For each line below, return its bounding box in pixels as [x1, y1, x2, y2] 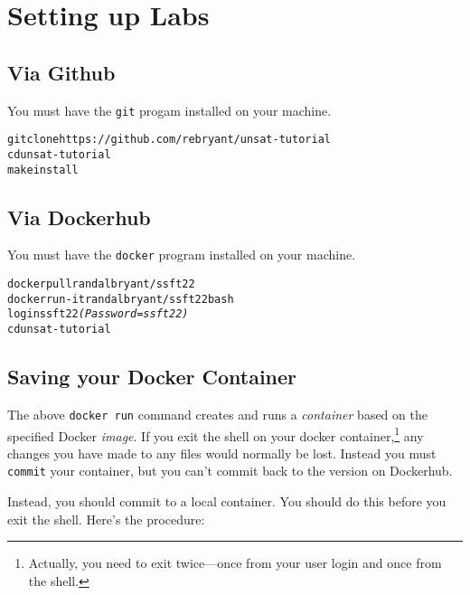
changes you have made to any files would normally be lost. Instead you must [7, 443, 437, 462]
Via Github [7, 58, 116, 86]
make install [7, 163, 79, 176]
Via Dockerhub [7, 203, 151, 231]
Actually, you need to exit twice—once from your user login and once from [28, 553, 442, 572]
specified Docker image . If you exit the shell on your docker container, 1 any [7, 423, 424, 445]
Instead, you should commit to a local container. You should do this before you [7, 492, 446, 511]
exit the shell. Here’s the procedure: [7, 509, 205, 528]
